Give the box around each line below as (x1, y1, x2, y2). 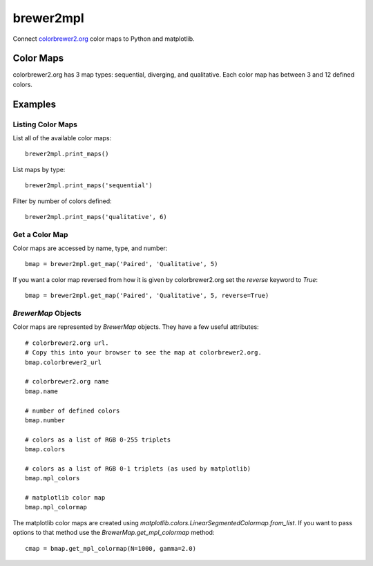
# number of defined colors (25, 406, 120, 415)
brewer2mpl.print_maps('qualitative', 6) (25, 213, 167, 220)
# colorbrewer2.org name (25, 377, 109, 386)
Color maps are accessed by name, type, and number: (12, 244, 168, 252)
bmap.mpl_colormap (25, 503, 88, 511)
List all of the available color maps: (12, 134, 112, 142)
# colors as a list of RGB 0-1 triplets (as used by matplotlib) (25, 464, 251, 473)
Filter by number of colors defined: (12, 197, 112, 205)
